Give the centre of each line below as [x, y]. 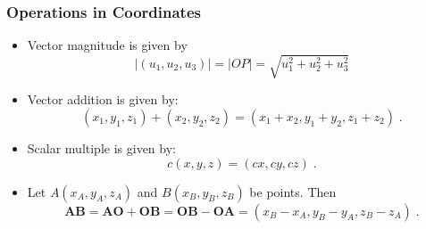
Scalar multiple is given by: [101, 147]
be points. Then [293, 191]
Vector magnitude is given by [107, 45]
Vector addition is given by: [103, 99]
